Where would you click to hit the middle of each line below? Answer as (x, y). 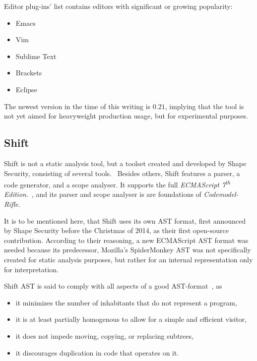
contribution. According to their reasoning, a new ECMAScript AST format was (126, 240)
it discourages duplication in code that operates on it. (97, 352)
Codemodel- (221, 194)
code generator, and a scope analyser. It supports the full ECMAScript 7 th (117, 184)
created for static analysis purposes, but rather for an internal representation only (128, 259)
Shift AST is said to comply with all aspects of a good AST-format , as (113, 286)
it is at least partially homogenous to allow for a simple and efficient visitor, (131, 319)
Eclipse (26, 89)
